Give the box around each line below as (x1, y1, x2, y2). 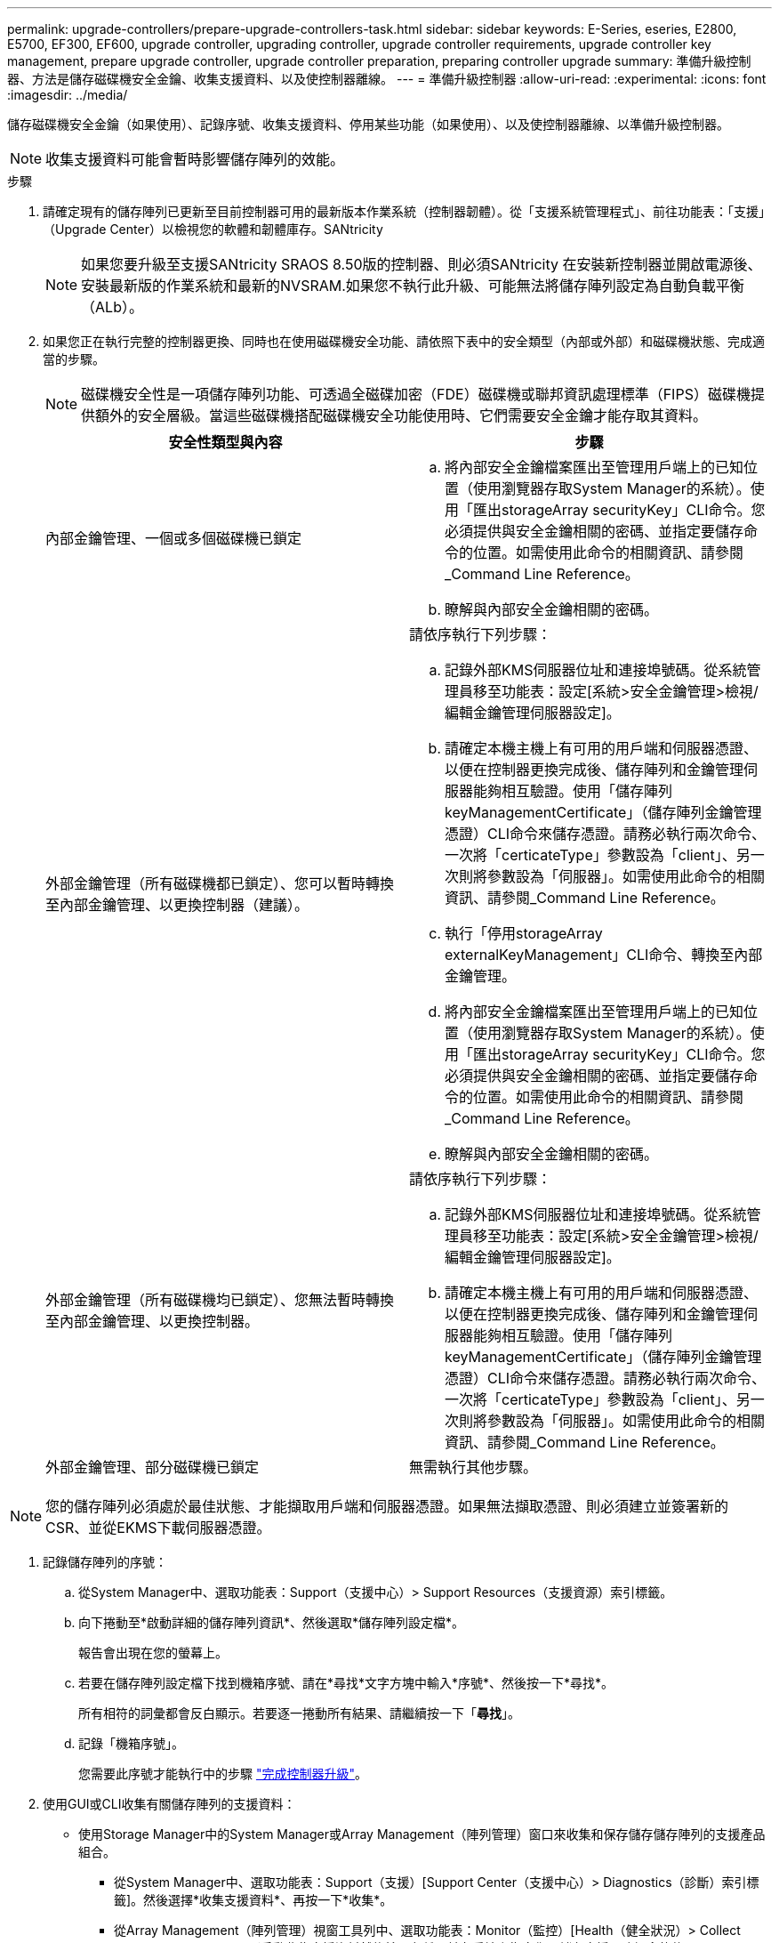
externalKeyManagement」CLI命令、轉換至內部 (445, 946, 763, 963)
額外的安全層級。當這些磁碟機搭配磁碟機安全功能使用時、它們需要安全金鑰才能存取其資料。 (95, 407, 708, 424)
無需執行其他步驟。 (409, 1458, 538, 1476)
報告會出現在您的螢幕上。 (78, 1645, 228, 1660)
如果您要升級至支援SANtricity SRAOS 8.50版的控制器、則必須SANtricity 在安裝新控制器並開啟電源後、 (81, 255, 762, 273)
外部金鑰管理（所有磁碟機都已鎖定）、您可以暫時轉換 (45, 875, 395, 892)
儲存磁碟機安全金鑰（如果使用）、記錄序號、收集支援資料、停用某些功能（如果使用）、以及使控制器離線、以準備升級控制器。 (7, 117, 729, 132)
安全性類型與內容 (168, 433, 283, 451)
